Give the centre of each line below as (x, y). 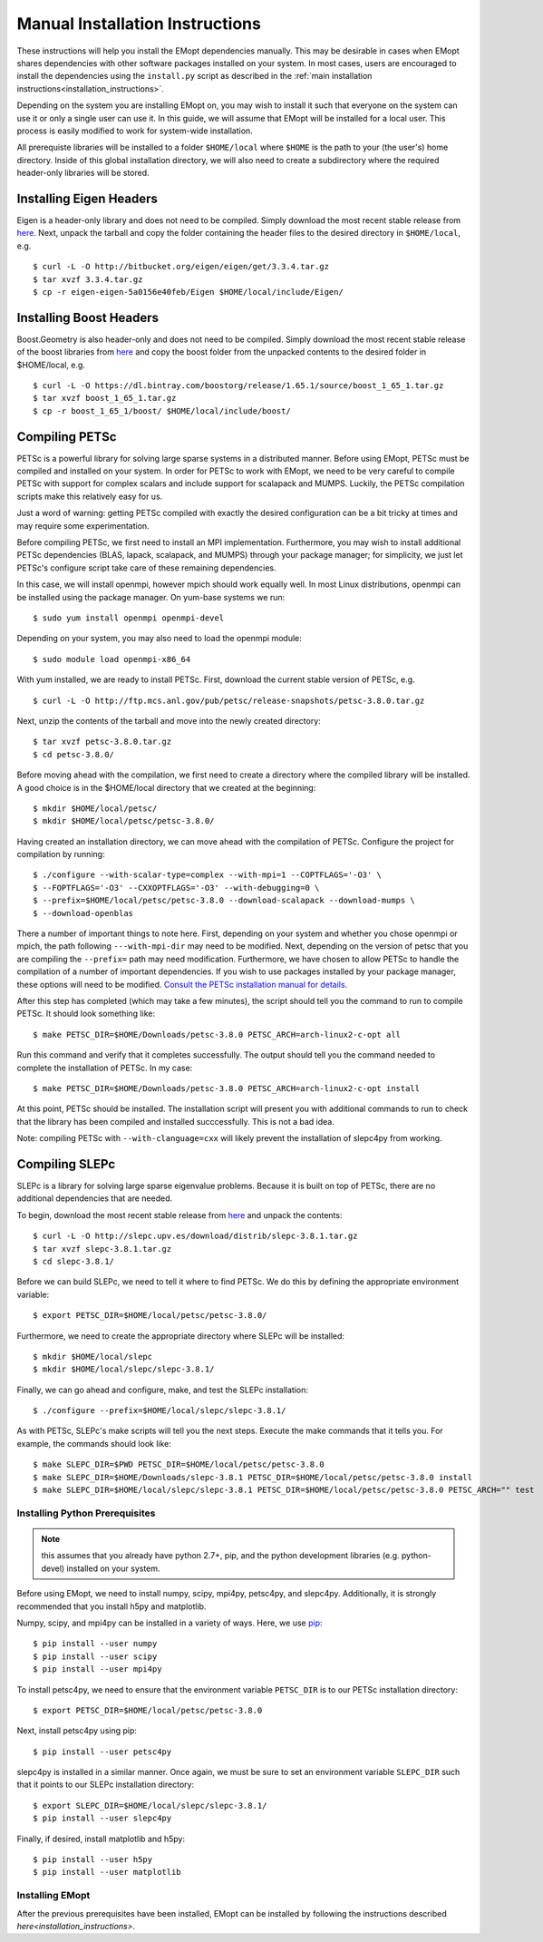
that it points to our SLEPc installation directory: (106, 1785)
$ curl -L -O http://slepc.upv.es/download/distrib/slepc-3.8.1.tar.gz (195, 1236)
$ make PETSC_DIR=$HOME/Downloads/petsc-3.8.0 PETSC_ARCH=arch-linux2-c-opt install (227, 1088)
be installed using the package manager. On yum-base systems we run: (151, 597)
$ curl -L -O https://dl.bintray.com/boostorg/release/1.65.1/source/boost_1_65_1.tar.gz (238, 385)
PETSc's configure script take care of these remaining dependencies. (146, 568)
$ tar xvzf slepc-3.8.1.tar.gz (102, 1249)
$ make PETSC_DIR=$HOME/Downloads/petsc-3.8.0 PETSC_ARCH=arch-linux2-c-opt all (217, 1034)
